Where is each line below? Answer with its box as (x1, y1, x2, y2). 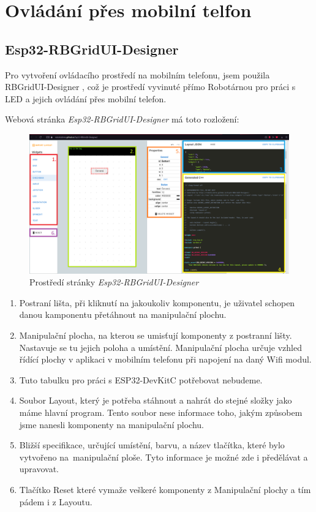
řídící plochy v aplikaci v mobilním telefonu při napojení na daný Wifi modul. (19, 353, 312, 366)
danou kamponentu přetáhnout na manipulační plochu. (19, 308, 227, 321)
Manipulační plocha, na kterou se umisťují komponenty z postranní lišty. (19, 329, 292, 342)
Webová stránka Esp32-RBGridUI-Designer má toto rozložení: (5, 113, 239, 126)
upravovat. (19, 462, 59, 475)
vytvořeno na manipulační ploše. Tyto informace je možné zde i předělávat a (19, 450, 308, 463)
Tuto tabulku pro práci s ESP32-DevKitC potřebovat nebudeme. (19, 373, 263, 386)
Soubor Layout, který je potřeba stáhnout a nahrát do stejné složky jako (19, 394, 292, 407)
